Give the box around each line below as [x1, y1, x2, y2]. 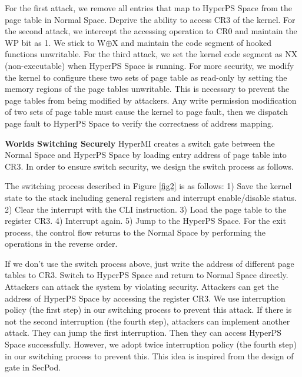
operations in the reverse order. [5, 237, 118, 250]
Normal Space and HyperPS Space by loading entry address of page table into [5, 148, 287, 161]
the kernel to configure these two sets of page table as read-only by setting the [5, 71, 287, 83]
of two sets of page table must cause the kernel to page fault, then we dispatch [5, 105, 288, 118]
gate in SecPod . [5, 361, 61, 373]
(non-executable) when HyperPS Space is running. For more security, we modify [5, 59, 294, 71]
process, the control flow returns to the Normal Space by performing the [5, 226, 266, 238]
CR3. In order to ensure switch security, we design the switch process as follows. [5, 160, 294, 172]
